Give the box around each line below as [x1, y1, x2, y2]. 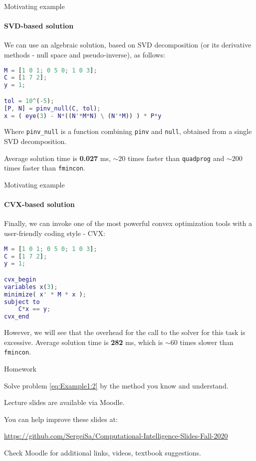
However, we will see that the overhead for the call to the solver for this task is [4, 327, 246, 337]
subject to [4, 298, 40, 305]
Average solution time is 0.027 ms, [4, 152, 111, 163]
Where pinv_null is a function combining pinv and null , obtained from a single [4, 126, 252, 136]
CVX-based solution [4, 199, 75, 209]
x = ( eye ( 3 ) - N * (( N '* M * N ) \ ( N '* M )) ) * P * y [4, 112, 162, 119]
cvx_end [4, 313, 29, 320]
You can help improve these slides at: [4, 413, 118, 424]
